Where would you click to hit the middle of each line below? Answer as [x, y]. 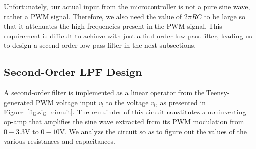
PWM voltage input [66, 102]
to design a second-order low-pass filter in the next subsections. [100, 45]
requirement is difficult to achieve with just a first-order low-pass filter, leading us [128, 35]
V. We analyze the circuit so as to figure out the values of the [153, 131]
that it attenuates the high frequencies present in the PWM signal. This [113, 26]
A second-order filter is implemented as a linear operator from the [104, 93]
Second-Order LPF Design [73, 72]
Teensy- [218, 93]
